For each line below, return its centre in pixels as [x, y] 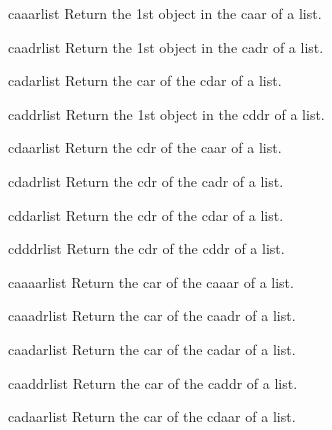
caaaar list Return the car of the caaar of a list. [151, 281]
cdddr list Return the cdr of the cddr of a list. [146, 248]
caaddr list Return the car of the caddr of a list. [153, 382]
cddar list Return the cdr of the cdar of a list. [146, 214]
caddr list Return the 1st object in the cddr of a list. [166, 113]
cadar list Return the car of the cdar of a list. [145, 80]
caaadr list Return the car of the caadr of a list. [152, 315]
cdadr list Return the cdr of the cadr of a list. [146, 180]
